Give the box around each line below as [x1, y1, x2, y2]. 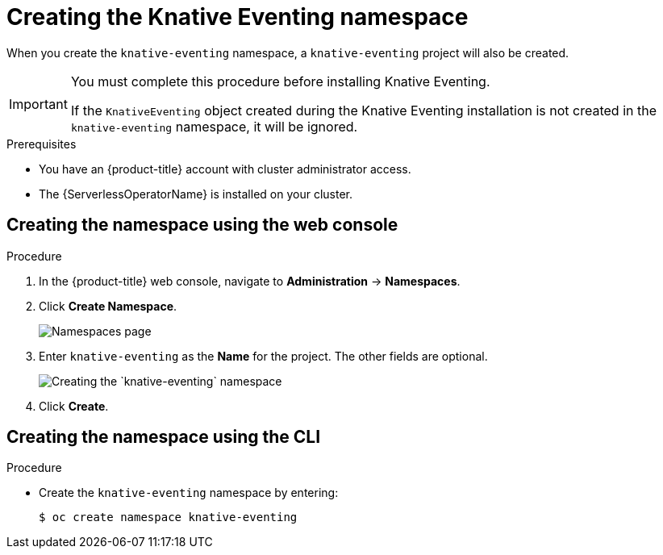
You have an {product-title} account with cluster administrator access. [39, 161, 411, 176]
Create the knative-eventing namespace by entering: [39, 486, 339, 500]
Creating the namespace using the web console [6, 215, 398, 236]
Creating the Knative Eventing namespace [6, 3, 469, 31]
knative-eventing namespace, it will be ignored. [70, 118, 358, 135]
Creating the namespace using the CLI [6, 427, 321, 448]
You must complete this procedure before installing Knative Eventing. [70, 73, 490, 90]
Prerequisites [6, 136, 77, 151]
